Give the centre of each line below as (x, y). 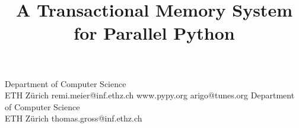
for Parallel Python (154, 33)
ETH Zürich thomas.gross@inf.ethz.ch (74, 118)
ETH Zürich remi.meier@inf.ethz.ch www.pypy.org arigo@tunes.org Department (150, 95)
